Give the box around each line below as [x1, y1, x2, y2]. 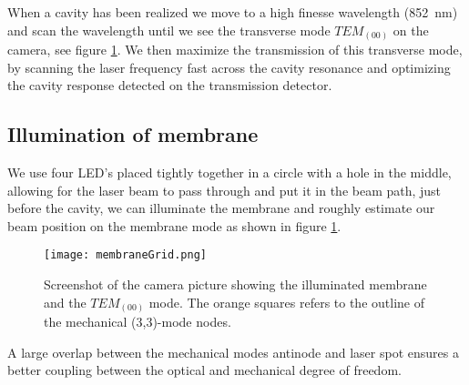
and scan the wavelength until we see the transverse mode [7, 20, 331, 39]
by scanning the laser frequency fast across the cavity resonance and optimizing [7, 57, 451, 76]
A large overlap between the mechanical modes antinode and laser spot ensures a [7, 342, 459, 361]
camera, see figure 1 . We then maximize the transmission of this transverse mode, [7, 40, 463, 59]
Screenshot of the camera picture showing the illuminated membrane [44, 275, 427, 294]
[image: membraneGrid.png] [44, 248, 207, 262]
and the [44, 292, 87, 311]
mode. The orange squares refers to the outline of [148, 292, 424, 311]
